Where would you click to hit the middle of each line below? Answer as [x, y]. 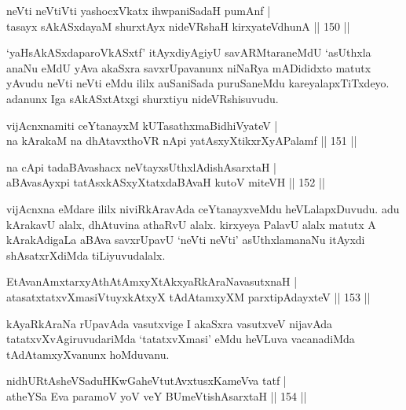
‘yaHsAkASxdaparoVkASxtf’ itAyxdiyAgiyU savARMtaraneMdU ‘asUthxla [189, 52]
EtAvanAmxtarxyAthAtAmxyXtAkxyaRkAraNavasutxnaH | [152, 281]
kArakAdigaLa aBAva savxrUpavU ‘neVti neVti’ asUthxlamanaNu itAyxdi [186, 240]
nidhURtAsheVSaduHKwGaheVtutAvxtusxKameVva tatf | [146, 380]
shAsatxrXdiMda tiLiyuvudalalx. [86, 255]
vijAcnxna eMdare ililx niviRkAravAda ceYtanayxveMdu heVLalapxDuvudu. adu [203, 208]
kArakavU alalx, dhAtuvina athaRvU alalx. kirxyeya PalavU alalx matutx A [191, 224]
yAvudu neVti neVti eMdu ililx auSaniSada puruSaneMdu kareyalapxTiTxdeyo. [198, 83]
